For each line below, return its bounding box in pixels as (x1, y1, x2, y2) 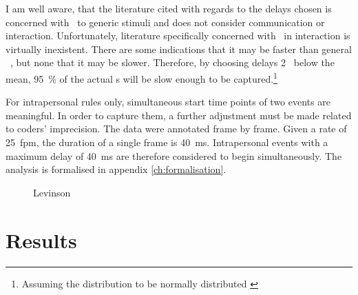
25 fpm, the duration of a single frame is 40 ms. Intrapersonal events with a (6, 135, 328, 149)
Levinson (33, 185, 71, 199)
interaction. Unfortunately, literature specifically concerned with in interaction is (6, 28, 350, 43)
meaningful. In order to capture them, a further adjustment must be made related (6, 108, 352, 122)
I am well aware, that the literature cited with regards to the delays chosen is (6, 1, 332, 15)
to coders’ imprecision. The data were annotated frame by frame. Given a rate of (6, 121, 347, 136)
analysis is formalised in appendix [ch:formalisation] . (6, 162, 227, 176)
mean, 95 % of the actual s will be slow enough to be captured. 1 (6, 69, 277, 85)
